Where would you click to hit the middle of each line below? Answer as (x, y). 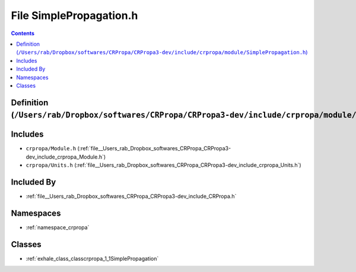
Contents (23, 33)
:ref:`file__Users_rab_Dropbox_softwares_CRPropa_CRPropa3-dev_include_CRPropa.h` (131, 197)
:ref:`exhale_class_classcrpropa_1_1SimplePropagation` (92, 258)
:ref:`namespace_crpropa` (58, 227)
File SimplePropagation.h (74, 15)
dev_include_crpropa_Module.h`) (66, 157)
